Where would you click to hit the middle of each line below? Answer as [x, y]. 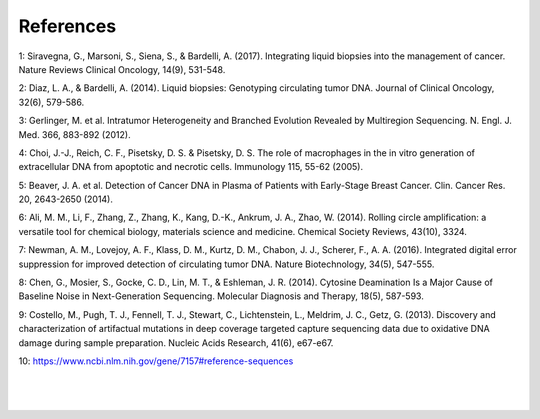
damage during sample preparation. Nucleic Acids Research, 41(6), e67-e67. [176, 342]
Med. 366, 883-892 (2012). [74, 134]
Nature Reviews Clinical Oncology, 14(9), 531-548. [122, 69]
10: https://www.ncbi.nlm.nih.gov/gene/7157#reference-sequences [156, 361]
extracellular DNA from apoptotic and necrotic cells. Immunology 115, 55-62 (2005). [191, 167]
